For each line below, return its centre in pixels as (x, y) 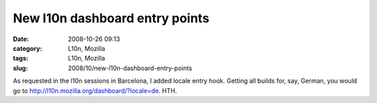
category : (28, 48)
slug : (20, 68)
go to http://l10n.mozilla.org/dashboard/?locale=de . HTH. (95, 90)
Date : (21, 39)
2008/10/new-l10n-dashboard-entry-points (130, 68)
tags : (21, 58)
